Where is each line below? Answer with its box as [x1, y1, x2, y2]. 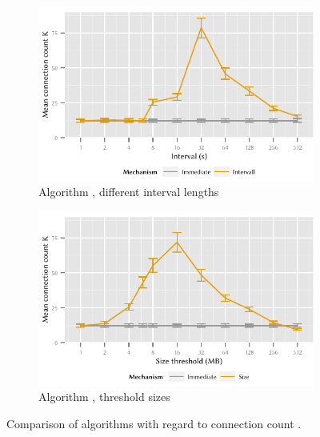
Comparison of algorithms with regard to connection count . [6, 415, 302, 431]
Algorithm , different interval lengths [38, 183, 219, 200]
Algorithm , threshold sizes [38, 388, 170, 405]
